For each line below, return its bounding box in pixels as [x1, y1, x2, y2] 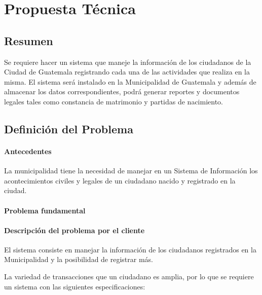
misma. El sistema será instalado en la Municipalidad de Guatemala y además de [4, 76, 256, 87]
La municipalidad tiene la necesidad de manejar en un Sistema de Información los [4, 165, 258, 176]
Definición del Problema [4, 121, 133, 136]
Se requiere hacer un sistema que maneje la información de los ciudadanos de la [4, 56, 251, 67]
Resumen [4, 32, 53, 48]
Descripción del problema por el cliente [4, 225, 145, 235]
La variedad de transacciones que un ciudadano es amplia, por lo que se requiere [4, 271, 254, 282]
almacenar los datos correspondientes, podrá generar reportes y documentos [4, 86, 240, 97]
